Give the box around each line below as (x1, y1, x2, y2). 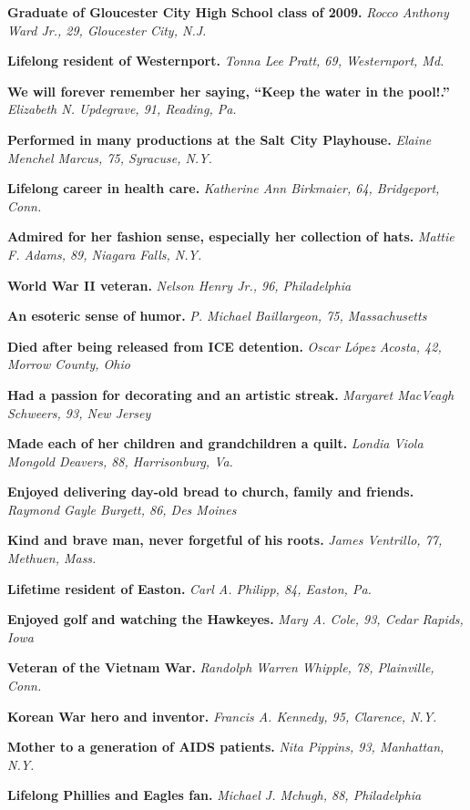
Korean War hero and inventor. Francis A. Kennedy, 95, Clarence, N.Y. (7, 706, 437, 725)
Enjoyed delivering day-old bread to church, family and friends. (7, 482, 414, 501)
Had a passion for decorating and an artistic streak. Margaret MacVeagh (7, 384, 455, 404)
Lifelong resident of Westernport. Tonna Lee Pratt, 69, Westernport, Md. (7, 51, 444, 70)
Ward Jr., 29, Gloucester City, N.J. (7, 20, 207, 39)
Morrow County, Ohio (7, 354, 130, 374)
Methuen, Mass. (7, 549, 97, 568)
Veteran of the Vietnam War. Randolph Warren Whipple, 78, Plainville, (7, 658, 434, 677)
